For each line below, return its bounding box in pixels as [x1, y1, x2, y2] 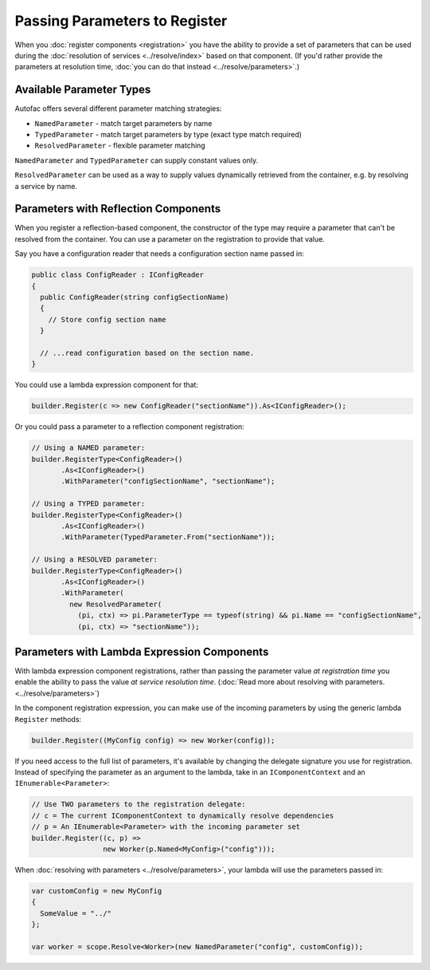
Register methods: [14, 714, 82, 724]
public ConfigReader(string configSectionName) [40, 293, 229, 302]
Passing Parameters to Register [14, 12, 228, 30]
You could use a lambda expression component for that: [14, 380, 199, 390]
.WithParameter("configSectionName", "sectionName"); [61, 477, 276, 486]
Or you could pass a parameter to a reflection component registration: [14, 422, 244, 432]
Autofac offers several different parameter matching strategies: [14, 104, 222, 113]
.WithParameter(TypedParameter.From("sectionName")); [61, 533, 276, 542]
